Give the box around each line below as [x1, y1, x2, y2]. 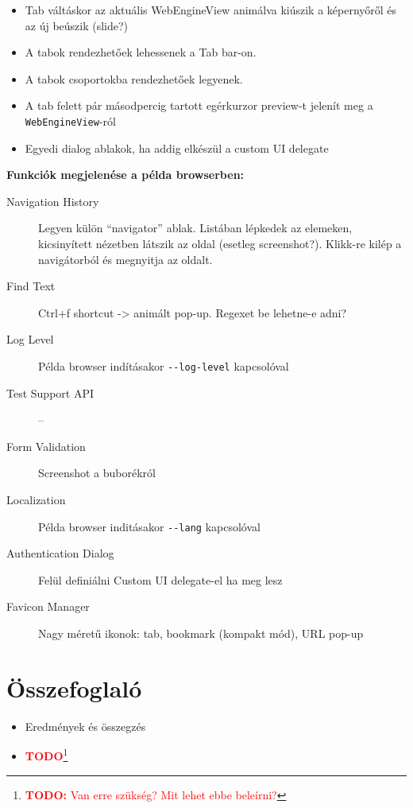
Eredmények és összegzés [25, 717, 146, 734]
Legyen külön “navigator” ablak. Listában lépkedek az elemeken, [38, 219, 353, 236]
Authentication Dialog [6, 545, 114, 561]
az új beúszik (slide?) [25, 17, 129, 33]
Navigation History [6, 192, 99, 209]
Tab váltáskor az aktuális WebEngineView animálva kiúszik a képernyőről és [25, 2, 397, 17]
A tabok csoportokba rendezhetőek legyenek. [25, 70, 243, 87]
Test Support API [6, 384, 94, 401]
